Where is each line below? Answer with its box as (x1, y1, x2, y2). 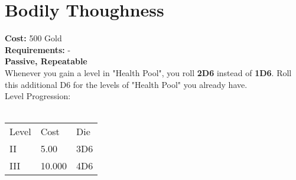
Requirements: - (5, 43, 71, 55)
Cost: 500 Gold (5, 32, 62, 44)
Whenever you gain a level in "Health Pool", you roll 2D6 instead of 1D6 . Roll (5, 66, 292, 78)
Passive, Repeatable (5, 55, 87, 67)
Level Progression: (5, 90, 71, 102)
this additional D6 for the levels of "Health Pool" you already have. (5, 78, 248, 90)
